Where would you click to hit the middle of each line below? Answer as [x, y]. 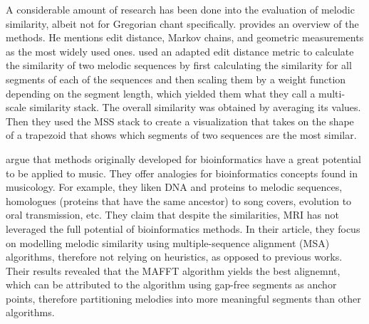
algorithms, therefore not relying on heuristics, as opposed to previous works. [174, 257]
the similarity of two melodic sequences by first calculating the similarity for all [179, 65]
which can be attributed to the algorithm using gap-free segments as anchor [171, 284]
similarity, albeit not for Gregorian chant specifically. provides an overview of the [182, 23]
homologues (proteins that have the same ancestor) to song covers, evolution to [179, 200]
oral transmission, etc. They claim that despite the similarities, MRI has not [172, 215]
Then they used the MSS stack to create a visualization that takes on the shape [180, 121]
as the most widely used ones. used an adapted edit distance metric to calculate [180, 51]
